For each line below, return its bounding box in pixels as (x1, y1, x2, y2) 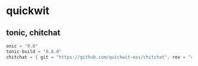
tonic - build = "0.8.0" (6, 48, 62, 54)
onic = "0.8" (6, 43, 38, 49)
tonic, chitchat (6, 28, 61, 38)
